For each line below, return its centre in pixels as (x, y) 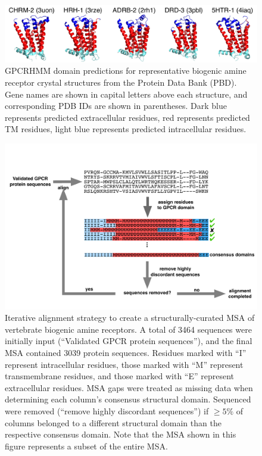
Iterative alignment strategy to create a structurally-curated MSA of (130, 318)
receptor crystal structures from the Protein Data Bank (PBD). (121, 82)
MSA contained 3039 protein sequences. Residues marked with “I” (126, 353)
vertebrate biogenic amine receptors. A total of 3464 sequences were (128, 329)
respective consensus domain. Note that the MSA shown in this (121, 434)
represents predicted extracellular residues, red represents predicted (127, 117)
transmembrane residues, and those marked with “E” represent (120, 376)
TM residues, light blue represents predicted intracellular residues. (126, 129)
